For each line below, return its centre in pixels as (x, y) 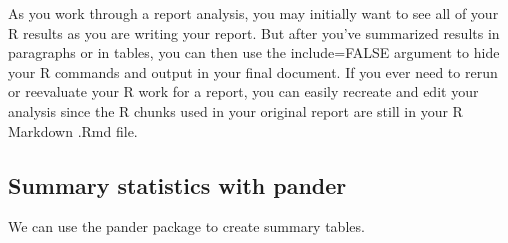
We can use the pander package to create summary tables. (186, 226)
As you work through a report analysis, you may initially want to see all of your (253, 13)
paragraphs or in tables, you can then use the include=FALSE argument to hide (254, 52)
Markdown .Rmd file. (73, 130)
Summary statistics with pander (177, 184)
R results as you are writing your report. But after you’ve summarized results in (254, 32)
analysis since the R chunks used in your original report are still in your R (235, 110)
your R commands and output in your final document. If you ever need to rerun (253, 71)
